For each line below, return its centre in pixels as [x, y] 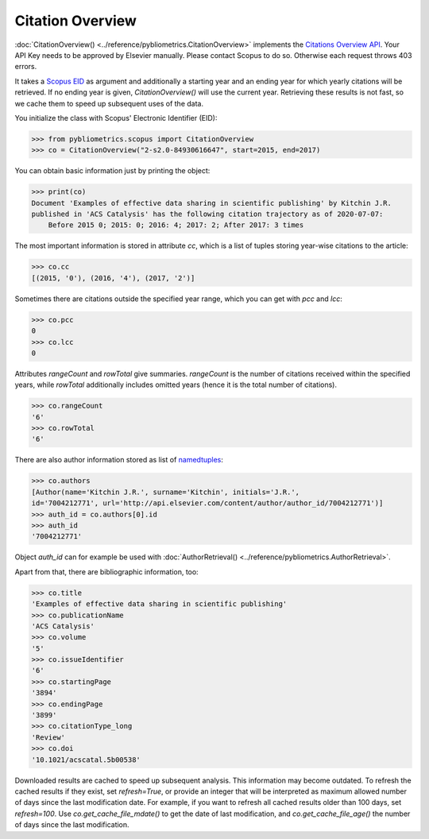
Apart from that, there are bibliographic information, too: [106, 571]
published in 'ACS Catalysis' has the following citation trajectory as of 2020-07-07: [207, 214]
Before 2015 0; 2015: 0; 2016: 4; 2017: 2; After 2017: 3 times [176, 225]
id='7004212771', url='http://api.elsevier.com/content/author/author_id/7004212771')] [207, 503]
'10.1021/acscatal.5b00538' [86, 760]
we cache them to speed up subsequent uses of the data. [109, 103]
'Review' [48, 737]
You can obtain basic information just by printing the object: [112, 171]
